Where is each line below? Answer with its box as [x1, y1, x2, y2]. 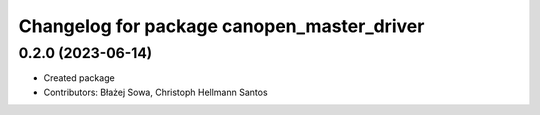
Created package [43, 72, 115, 84]
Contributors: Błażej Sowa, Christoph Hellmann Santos [43, 86, 269, 98]
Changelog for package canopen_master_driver [18, 15, 425, 37]
